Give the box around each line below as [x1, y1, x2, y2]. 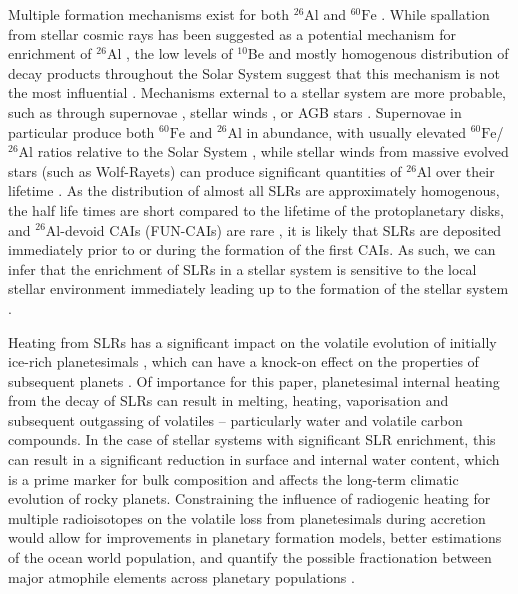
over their [435, 160, 495, 181]
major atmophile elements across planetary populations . [8, 566, 355, 587]
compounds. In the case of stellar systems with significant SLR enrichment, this [8, 429, 496, 450]
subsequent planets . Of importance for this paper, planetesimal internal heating [8, 370, 500, 391]
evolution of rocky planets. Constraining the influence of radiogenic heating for [8, 488, 491, 509]
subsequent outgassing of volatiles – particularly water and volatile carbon [8, 409, 463, 430]
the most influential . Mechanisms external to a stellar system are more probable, [8, 82, 507, 103]
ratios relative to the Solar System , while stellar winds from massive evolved [37, 141, 509, 162]
